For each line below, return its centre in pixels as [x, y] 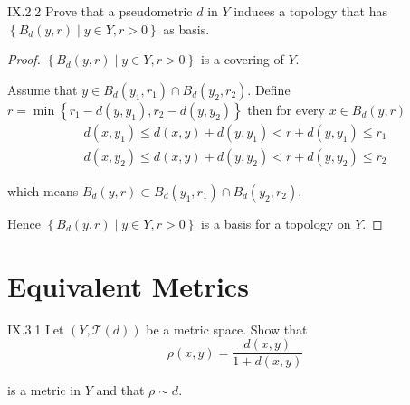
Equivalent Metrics [128, 285]
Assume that [43, 89]
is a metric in [44, 390]
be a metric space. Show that [227, 329]
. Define [269, 89]
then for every [286, 109]
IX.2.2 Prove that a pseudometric [100, 11]
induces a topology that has [310, 11]
